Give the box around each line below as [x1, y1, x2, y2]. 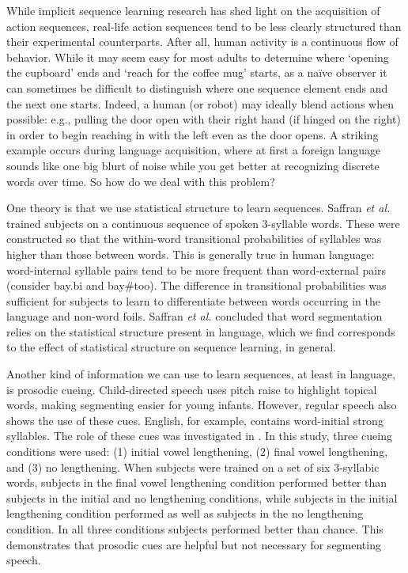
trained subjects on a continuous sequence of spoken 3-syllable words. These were [6, 214, 400, 231]
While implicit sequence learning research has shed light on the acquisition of [6, 2, 380, 18]
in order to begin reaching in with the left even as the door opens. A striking [6, 126, 379, 142]
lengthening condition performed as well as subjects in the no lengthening [6, 505, 364, 522]
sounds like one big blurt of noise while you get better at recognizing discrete [6, 157, 380, 173]
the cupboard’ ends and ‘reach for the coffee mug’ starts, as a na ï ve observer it [6, 64, 387, 81]
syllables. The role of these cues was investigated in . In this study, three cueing [6, 427, 392, 444]
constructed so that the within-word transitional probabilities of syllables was [6, 230, 382, 247]
